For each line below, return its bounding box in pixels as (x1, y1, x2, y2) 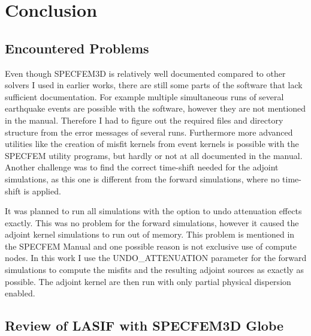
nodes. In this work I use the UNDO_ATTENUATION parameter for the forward (5, 251, 307, 264)
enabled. (5, 287, 35, 299)
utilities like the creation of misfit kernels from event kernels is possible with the (5, 137, 299, 150)
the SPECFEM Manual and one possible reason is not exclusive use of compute (5, 239, 297, 252)
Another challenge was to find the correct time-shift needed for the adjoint (5, 161, 279, 173)
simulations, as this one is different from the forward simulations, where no (5, 172, 280, 185)
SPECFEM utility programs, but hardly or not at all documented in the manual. (5, 149, 303, 161)
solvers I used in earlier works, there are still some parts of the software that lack (5, 79, 303, 91)
